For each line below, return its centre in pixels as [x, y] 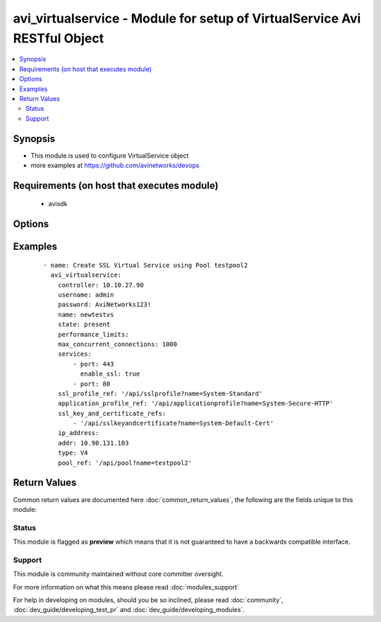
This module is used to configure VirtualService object [110, 155]
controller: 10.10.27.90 [101, 285]
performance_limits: [93, 334]
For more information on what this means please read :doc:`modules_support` [126, 587]
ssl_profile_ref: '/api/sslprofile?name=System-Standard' [160, 393]
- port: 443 [93, 364]
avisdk [58, 204]
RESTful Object [59, 38]
